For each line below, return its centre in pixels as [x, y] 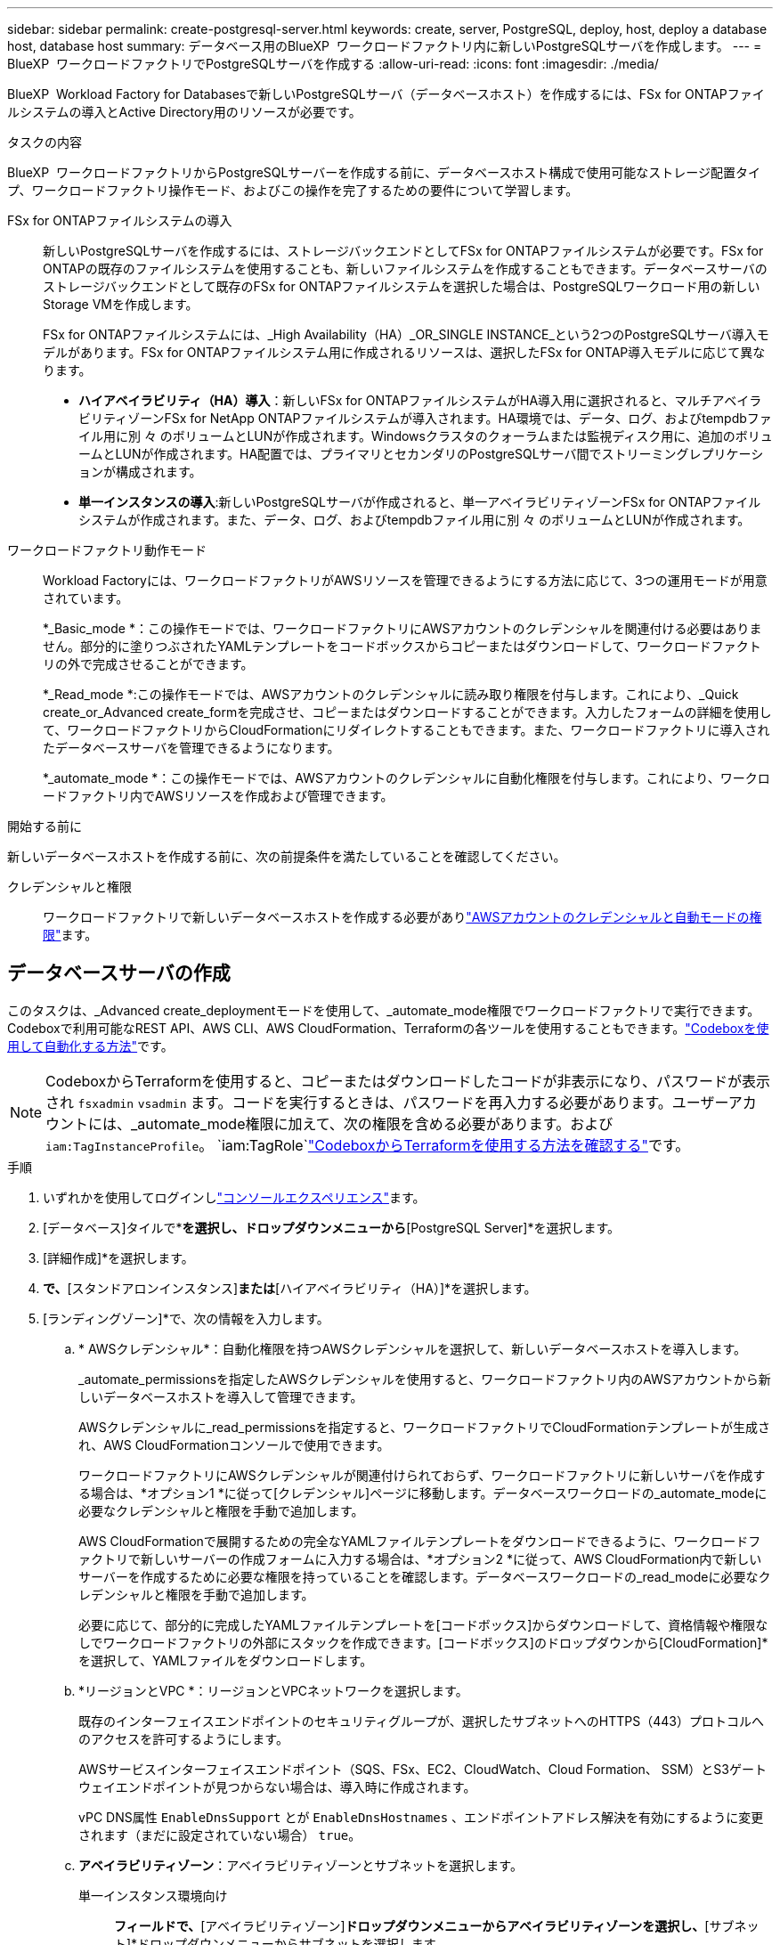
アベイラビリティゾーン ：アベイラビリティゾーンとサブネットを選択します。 [301, 1865]
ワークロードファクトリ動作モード [107, 550]
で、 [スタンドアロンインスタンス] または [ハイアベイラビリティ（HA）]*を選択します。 [290, 1288]
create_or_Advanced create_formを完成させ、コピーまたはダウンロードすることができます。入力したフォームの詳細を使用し [407, 712]
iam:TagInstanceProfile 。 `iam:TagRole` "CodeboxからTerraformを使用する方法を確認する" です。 [368, 1145]
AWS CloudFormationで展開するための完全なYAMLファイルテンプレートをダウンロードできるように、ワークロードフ [420, 1541]
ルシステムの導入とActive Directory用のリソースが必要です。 [184, 112]
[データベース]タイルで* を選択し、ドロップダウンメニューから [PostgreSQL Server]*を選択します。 [332, 1227]
